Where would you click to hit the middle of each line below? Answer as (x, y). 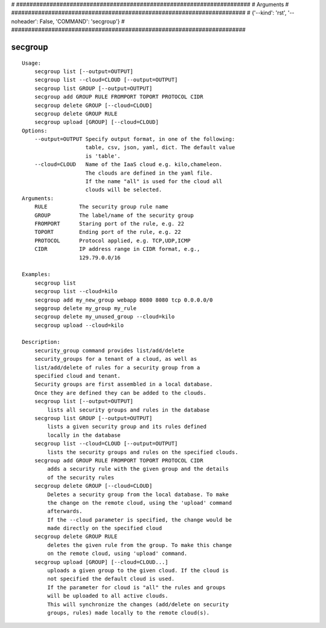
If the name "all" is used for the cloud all (154, 182)
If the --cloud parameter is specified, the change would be (140, 520)
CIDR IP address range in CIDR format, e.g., (117, 249)
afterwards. (65, 511)
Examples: (36, 274)
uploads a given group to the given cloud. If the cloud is (138, 571)
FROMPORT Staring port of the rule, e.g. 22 (109, 224)
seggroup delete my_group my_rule (85, 308)
